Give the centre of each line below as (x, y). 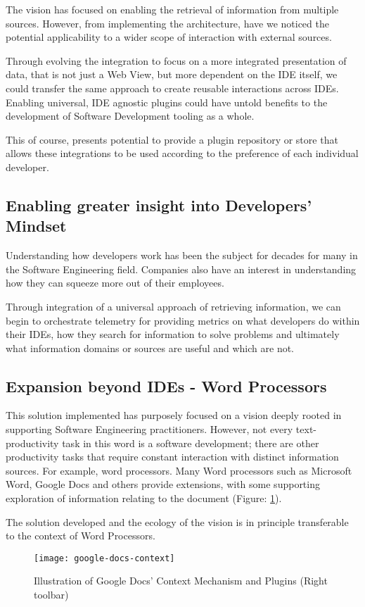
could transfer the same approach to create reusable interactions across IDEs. (172, 88)
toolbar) (51, 595)
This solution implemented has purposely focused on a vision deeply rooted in (174, 415)
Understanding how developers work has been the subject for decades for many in (182, 255)
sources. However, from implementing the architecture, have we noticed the (167, 23)
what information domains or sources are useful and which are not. (150, 348)
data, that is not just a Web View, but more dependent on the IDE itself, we (172, 74)
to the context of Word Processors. (81, 536)
